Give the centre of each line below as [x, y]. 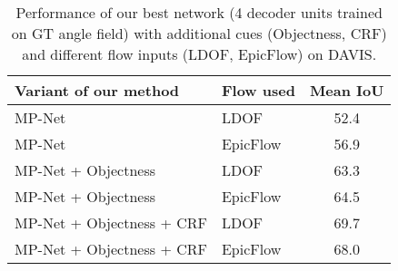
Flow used [258, 90]
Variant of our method [97, 90]
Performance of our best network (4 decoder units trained [199, 12]
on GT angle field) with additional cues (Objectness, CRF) [199, 33]
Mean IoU [347, 90]
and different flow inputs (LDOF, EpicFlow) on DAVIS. [199, 54]
